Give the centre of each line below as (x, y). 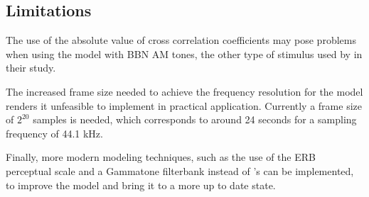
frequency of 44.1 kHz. (54, 133)
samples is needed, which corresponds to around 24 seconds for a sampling (195, 119)
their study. (31, 68)
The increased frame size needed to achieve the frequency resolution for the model (184, 91)
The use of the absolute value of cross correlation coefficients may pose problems (181, 40)
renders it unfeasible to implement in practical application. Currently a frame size (184, 105)
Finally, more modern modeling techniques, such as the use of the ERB (161, 157)
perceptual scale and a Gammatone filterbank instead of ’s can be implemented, (180, 170)
